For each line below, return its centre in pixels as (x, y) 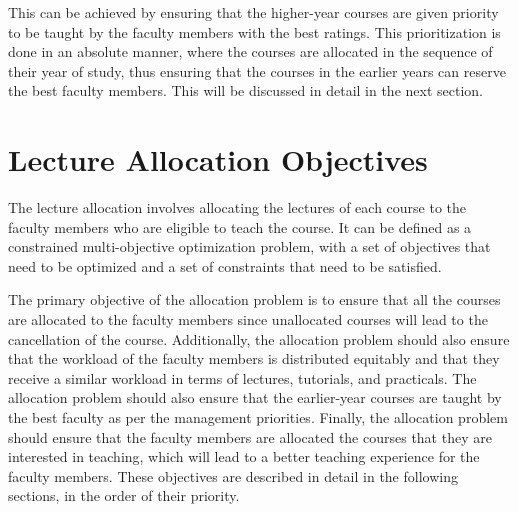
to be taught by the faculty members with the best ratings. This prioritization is (254, 31)
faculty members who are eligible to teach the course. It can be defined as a (240, 226)
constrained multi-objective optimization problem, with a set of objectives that (249, 246)
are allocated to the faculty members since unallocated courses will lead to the (248, 319)
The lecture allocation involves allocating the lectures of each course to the (237, 207)
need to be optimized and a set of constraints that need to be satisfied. (225, 265)
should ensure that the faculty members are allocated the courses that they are (250, 436)
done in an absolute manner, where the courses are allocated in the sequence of (250, 51)
